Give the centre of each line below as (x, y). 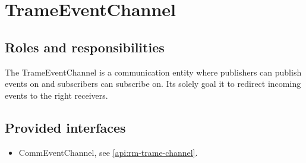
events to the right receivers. (56, 95)
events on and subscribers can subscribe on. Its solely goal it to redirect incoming (153, 84)
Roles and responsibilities (85, 47)
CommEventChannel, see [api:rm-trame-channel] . (108, 152)
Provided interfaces (65, 127)
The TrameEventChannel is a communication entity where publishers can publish (153, 72)
